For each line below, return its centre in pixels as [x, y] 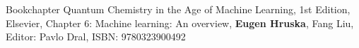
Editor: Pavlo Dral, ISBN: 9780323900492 [96, 37]
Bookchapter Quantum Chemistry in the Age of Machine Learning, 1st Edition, [178, 9]
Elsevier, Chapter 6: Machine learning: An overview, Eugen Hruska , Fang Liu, [180, 23]
